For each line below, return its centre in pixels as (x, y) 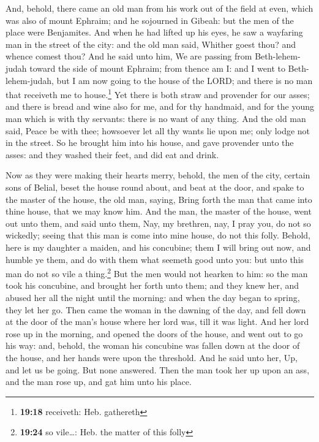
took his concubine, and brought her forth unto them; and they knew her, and (152, 285)
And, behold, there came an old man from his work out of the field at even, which (159, 8)
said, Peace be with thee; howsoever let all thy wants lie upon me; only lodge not (158, 130)
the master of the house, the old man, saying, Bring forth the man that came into (159, 199)
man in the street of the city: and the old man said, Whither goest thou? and (151, 44)
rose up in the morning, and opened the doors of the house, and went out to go (154, 333)
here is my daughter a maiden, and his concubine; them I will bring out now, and (158, 247)
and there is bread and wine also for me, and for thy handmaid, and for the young (160, 106)
